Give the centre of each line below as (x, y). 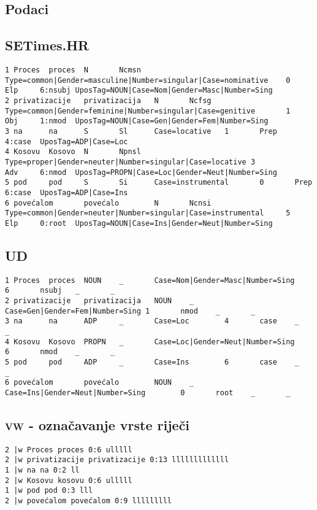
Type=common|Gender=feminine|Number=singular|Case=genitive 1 (148, 111)
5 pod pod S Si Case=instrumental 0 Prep (159, 183)
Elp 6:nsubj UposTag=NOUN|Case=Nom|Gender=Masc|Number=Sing (139, 91)
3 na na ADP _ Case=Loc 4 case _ (152, 321)
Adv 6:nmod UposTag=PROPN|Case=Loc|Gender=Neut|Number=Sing (141, 172)
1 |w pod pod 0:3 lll (49, 491)
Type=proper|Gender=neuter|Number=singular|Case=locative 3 (130, 162)
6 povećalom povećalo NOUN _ (99, 383)
